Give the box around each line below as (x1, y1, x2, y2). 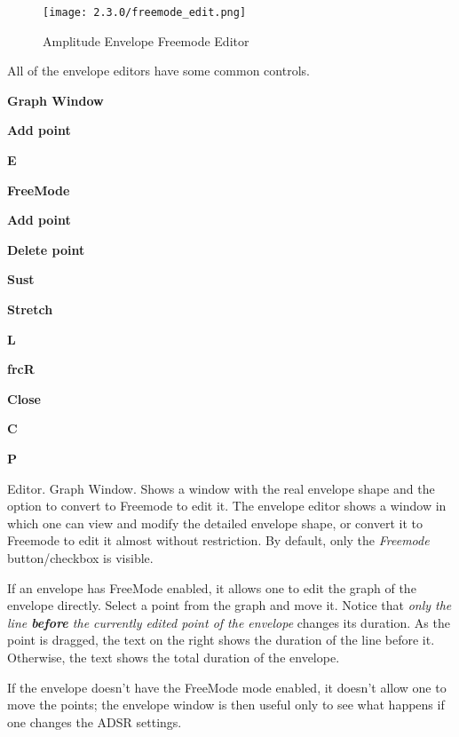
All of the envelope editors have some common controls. (7, 61, 310, 80)
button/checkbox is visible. (7, 548, 154, 567)
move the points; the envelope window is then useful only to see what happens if (7, 695, 445, 714)
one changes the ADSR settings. (7, 712, 182, 731)
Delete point (7, 240, 85, 258)
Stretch (7, 300, 53, 318)
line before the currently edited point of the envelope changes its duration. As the (7, 613, 450, 631)
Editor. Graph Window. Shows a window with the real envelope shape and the (7, 479, 435, 497)
